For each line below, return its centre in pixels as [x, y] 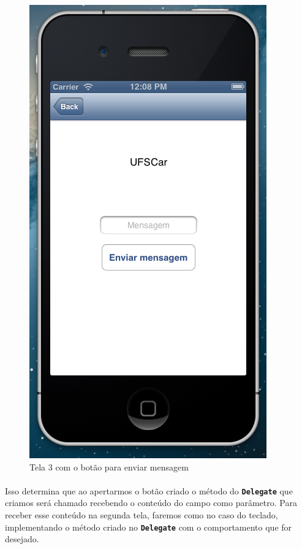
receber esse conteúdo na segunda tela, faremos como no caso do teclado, [142, 515]
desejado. [22, 539]
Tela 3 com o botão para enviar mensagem [109, 466]
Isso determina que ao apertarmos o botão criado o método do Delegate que [149, 490]
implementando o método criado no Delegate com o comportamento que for [149, 527]
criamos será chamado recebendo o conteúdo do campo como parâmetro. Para [151, 503]
